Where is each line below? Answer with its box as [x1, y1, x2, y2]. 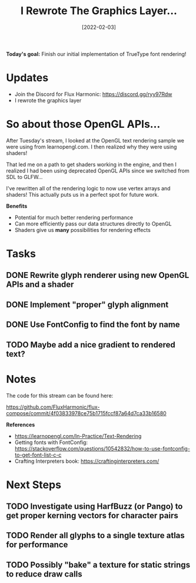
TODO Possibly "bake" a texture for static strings [6, 559, 190, 569]
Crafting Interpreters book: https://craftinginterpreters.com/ [14, 458, 160, 465]
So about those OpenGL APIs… [6, 118, 161, 131]
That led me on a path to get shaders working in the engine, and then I [6, 161, 177, 168]
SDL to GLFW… [6, 173, 43, 180]
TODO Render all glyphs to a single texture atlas [6, 531, 185, 541]
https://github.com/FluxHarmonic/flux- [6, 403, 100, 410]
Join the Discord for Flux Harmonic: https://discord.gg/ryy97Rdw [14, 90, 172, 98]
